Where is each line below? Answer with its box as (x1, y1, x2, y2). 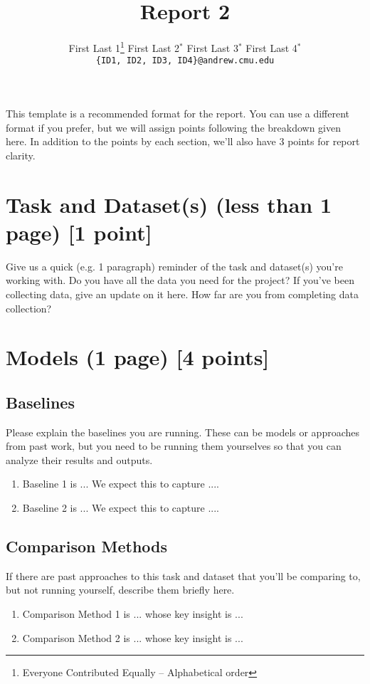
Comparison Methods (6, 535, 168, 557)
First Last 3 (186, 40, 238, 55)
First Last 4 (245, 40, 297, 55)
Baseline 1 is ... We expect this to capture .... (22, 476, 219, 491)
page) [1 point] (6, 217, 152, 246)
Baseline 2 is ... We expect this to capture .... (22, 500, 219, 515)
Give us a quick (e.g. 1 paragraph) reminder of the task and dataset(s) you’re (6, 258, 343, 273)
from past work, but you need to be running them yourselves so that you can (6, 438, 342, 453)
